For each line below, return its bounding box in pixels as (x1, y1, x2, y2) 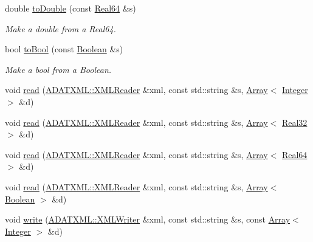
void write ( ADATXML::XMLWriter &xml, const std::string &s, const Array (5, 213, 291, 226)
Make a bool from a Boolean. (5, 63, 112, 75)
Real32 (281, 116, 308, 128)
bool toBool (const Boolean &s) (5, 43, 123, 55)
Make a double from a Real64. (5, 22, 116, 35)
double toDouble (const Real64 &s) (5, 2, 136, 14)
